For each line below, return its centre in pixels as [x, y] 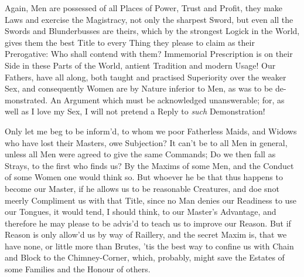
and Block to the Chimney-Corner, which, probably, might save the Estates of [145, 257]
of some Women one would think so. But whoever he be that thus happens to [144, 177]
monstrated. [26, 99]
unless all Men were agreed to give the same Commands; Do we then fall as [140, 154]
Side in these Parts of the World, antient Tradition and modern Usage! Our [140, 65]
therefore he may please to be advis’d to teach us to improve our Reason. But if [148, 223]
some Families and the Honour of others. [78, 269]
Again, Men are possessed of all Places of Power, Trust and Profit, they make [144, 8]
